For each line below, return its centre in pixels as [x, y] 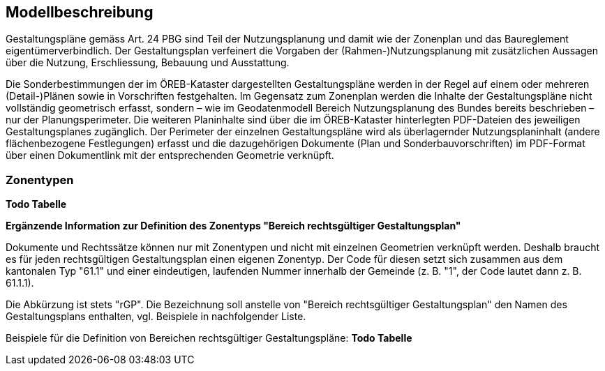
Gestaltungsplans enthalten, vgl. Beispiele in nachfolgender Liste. [156, 317]
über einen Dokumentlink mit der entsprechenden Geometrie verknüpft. [170, 156]
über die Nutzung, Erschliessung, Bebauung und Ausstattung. [148, 63]
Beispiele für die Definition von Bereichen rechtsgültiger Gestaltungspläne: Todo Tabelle [209, 338]
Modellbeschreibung [80, 12]
